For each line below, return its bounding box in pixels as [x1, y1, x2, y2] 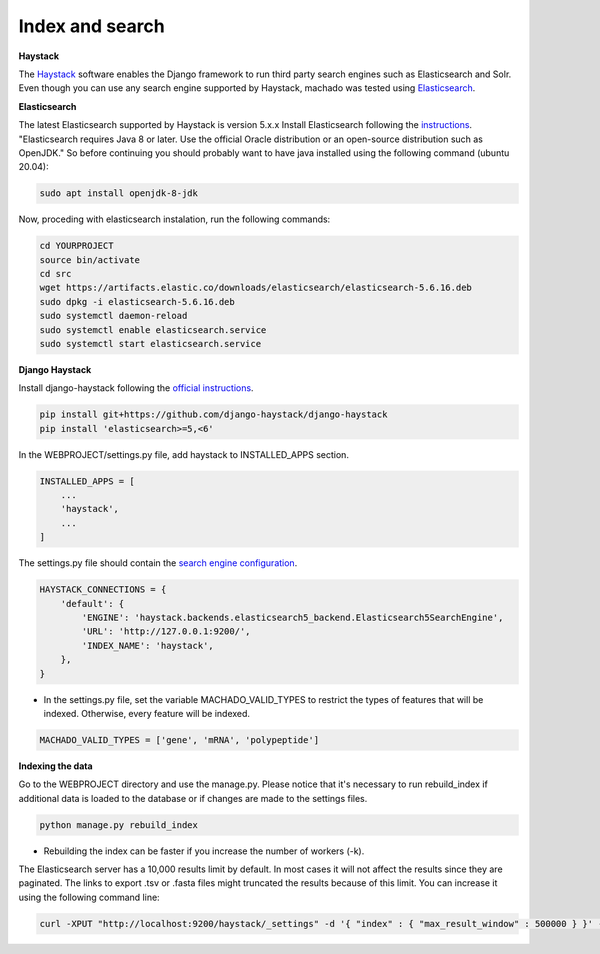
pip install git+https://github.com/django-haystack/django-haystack [39, 409, 388, 420]
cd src [39, 268, 72, 280]
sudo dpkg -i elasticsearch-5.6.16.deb [39, 296, 235, 307]
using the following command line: [18, 891, 160, 903]
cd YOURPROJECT [39, 240, 114, 252]
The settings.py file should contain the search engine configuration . [18, 557, 298, 569]
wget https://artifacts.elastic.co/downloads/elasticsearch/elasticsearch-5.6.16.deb [39, 282, 472, 294]
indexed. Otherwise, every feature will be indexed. [43, 707, 250, 719]
